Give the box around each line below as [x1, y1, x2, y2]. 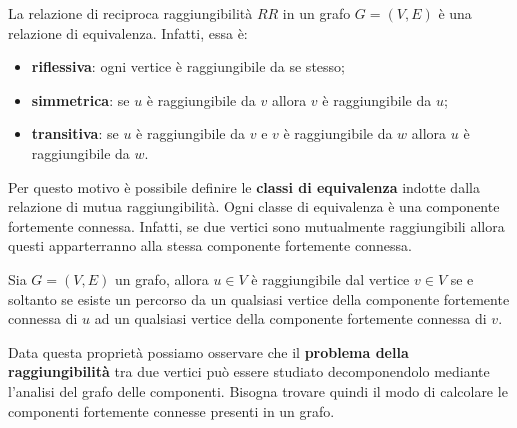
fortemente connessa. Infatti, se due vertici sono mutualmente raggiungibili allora [8, 215, 505, 236]
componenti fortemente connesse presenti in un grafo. [8, 400, 335, 421]
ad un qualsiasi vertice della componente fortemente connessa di [94, 308, 487, 329]
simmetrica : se [31, 89, 130, 110]
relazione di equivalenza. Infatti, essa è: [8, 22, 248, 43]
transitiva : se [31, 123, 119, 144]
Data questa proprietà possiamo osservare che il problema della [8, 341, 409, 362]
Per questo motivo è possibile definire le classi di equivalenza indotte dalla [8, 176, 480, 197]
